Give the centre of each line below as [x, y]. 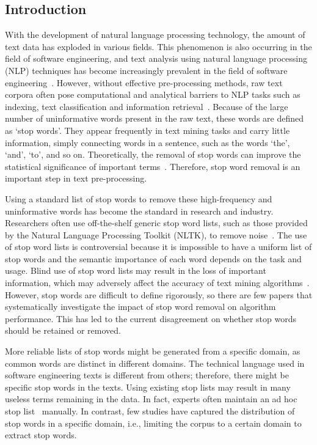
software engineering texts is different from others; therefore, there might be [147, 375]
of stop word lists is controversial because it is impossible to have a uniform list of [158, 247]
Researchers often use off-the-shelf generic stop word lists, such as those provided [156, 223]
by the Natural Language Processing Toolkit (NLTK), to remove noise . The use [156, 234]
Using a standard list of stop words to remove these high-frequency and [139, 198]
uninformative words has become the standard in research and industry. [139, 211]
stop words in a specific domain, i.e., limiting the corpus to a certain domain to [153, 423]
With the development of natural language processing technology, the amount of [155, 35]
